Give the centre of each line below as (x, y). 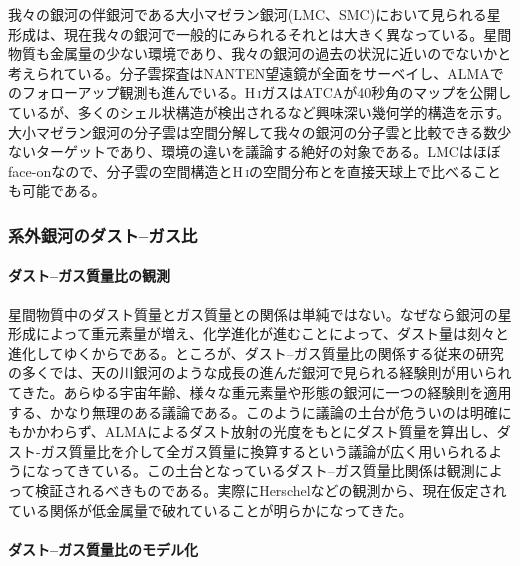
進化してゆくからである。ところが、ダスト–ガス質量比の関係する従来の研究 (256, 352)
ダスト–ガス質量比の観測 (89, 275)
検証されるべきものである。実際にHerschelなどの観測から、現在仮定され (271, 489)
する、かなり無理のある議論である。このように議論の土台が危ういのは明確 (253, 411)
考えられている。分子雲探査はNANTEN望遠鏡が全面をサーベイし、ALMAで (256, 72)
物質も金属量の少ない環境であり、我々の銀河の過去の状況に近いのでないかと (260, 53)
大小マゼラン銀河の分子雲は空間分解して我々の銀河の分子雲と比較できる (246, 131)
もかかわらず (49, 431)
